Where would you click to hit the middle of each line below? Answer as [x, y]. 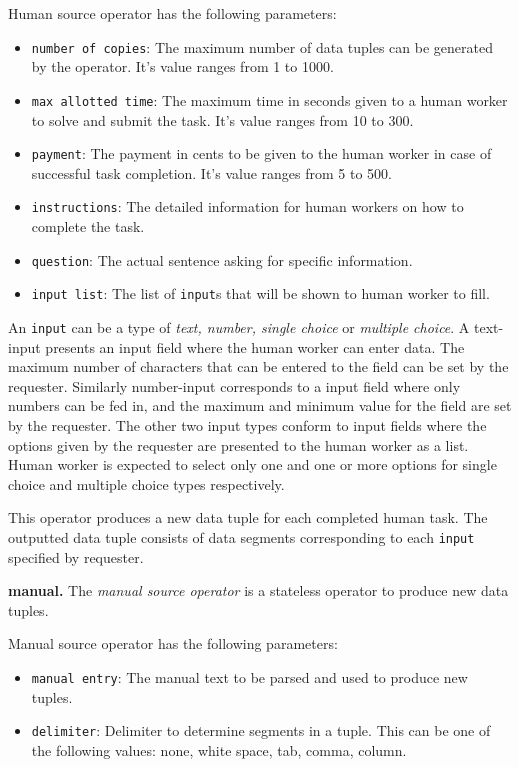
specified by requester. [76, 556]
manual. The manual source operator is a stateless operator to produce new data [258, 590]
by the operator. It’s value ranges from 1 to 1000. [182, 66]
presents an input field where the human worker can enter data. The [255, 346]
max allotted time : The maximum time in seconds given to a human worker [269, 99]
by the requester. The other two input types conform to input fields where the [247, 424]
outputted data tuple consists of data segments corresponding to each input [241, 536]
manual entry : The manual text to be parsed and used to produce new [249, 676]
